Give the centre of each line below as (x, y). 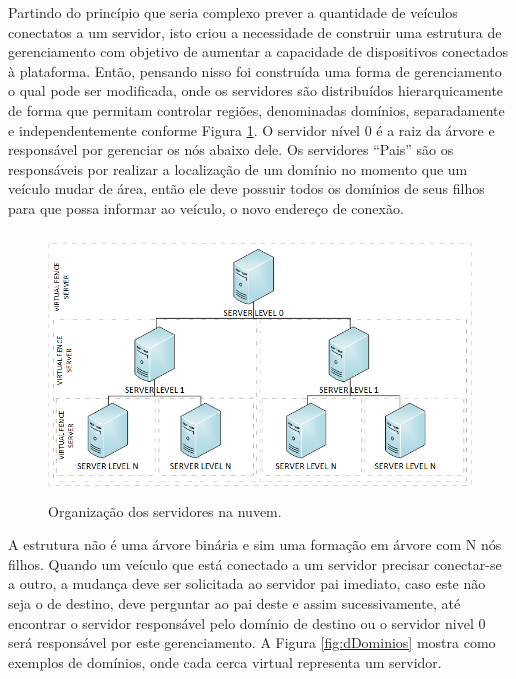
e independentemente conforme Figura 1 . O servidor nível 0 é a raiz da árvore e (251, 129)
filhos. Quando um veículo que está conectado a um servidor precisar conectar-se (255, 563)
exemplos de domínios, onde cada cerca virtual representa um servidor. (225, 661)
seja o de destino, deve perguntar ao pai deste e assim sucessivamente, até (234, 603)
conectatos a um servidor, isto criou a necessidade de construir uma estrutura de (255, 31)
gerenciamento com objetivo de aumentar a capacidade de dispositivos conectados (258, 51)
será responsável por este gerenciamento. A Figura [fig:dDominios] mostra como (252, 642)
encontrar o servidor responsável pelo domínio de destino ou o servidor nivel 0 (247, 622)
